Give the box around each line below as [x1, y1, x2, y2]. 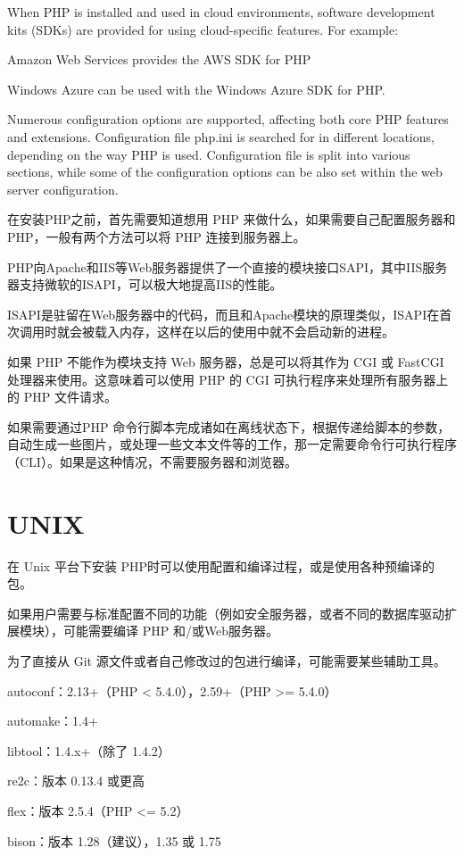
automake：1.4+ [7, 711, 98, 730]
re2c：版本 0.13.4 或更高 [7, 771, 145, 790]
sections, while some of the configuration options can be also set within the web [7, 162, 443, 181]
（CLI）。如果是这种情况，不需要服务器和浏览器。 [7, 452, 297, 470]
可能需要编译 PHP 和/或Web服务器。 [62, 621, 279, 640]
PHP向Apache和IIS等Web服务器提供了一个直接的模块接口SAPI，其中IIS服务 [7, 257, 448, 276]
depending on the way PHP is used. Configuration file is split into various [7, 145, 410, 163]
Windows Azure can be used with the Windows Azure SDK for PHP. [7, 79, 385, 98]
